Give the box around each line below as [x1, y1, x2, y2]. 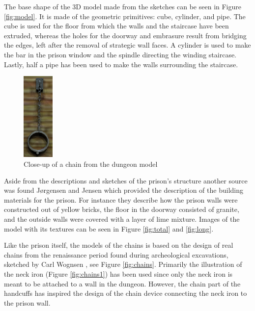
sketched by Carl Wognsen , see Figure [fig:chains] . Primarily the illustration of [4, 259, 242, 269]
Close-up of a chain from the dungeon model [24, 158, 158, 169]
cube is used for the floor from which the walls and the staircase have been [4, 21, 229, 31]
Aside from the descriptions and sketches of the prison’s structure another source [4, 175, 248, 185]
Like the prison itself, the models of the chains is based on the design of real [4, 240, 233, 250]
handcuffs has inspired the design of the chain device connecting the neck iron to [4, 288, 247, 298]
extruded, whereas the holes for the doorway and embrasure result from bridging [4, 30, 247, 40]
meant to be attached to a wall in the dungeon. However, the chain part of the [4, 278, 241, 288]
